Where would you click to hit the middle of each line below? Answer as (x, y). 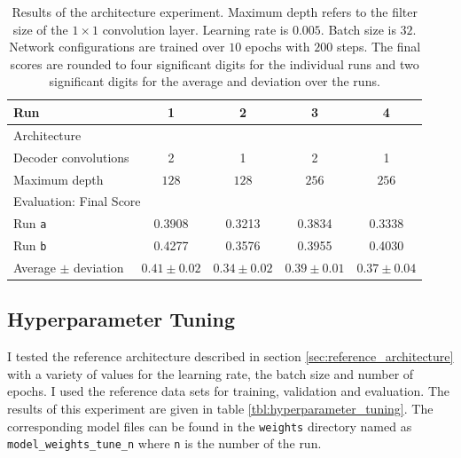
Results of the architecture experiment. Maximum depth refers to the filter (215, 12)
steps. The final (379, 47)
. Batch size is (358, 29)
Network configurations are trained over (117, 47)
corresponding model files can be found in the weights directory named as (210, 426)
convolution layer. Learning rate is (195, 29)
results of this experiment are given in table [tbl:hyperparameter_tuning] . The (220, 409)
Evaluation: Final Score (77, 201)
